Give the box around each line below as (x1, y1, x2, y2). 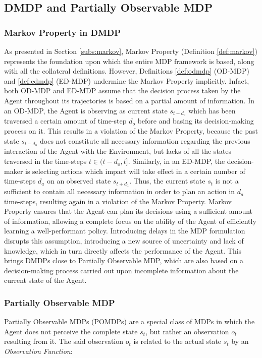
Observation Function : (4, 346, 73, 356)
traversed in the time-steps (4, 156, 87, 166)
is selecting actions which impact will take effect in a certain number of (25, 165, 245, 176)
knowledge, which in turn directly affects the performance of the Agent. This (4, 245, 242, 256)
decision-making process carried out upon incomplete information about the (4, 265, 239, 275)
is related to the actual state (133, 336, 222, 346)
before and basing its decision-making (137, 115, 254, 126)
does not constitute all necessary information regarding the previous (39, 135, 250, 146)
